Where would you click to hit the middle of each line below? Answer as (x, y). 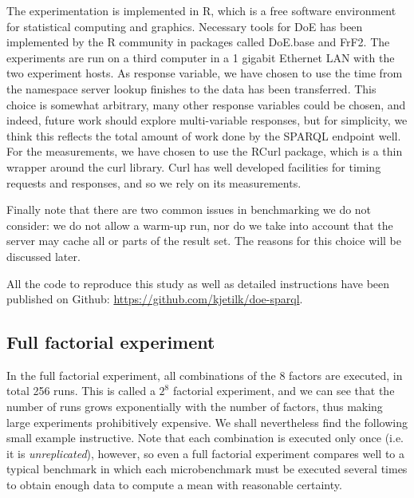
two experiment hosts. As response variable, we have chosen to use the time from (205, 73)
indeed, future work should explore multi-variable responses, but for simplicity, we (207, 120)
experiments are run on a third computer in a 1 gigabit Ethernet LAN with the (201, 57)
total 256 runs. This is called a (81, 391)
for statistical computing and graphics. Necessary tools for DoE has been (185, 26)
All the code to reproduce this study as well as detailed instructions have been (198, 283)
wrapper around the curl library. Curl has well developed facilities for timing (194, 166)
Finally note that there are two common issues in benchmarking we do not (189, 209)
